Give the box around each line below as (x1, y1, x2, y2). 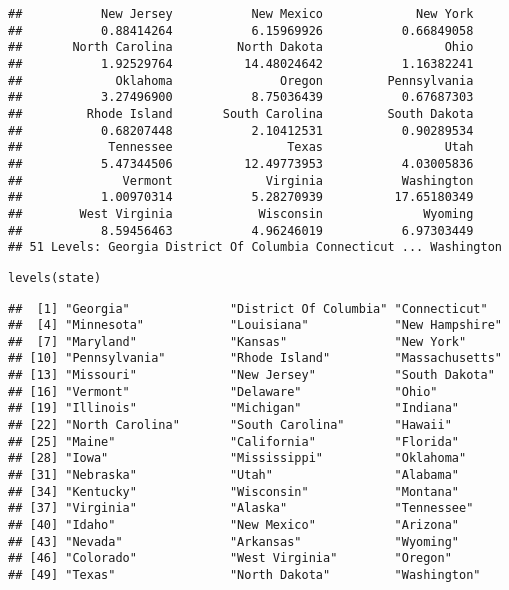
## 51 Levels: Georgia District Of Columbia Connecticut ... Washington (8, 240, 502, 255)
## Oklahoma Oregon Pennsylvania (8, 73, 474, 88)
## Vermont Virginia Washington (8, 173, 474, 188)
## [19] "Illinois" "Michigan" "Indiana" (8, 401, 460, 416)
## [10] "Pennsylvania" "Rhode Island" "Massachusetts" (8, 351, 502, 366)
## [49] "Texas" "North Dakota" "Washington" (8, 568, 481, 582)
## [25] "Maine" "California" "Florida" (8, 434, 460, 449)
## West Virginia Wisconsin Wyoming (8, 206, 474, 221)
